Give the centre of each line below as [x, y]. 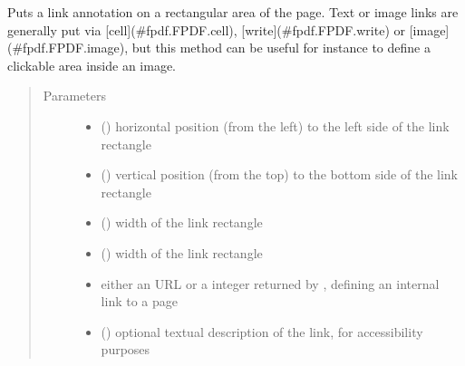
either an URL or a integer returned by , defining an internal [270, 283]
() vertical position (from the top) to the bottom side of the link [280, 174]
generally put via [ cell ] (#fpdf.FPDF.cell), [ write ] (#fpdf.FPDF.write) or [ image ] [228, 29]
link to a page [139, 301]
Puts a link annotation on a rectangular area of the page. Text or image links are [233, 12]
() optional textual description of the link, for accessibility [262, 331]
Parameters [74, 96]
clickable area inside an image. [92, 65]
